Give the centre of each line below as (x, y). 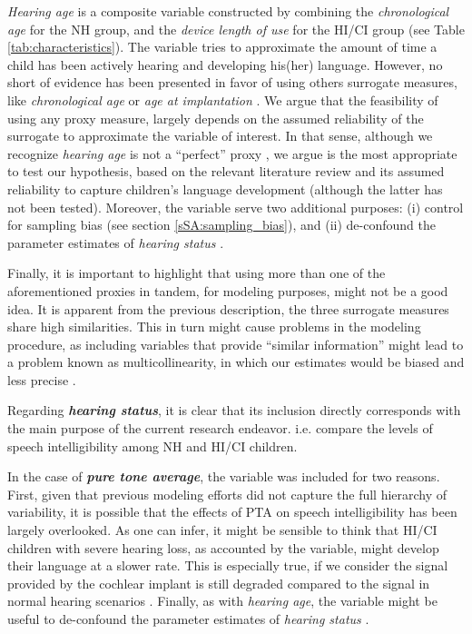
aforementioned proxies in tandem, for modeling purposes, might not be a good (228, 290)
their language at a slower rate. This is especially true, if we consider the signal (228, 565)
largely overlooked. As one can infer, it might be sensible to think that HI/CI (222, 530)
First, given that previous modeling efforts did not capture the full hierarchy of (227, 494)
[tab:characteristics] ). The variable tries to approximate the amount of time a (222, 47)
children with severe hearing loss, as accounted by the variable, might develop (223, 547)
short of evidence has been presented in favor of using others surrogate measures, (232, 82)
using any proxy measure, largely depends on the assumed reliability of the (216, 118)
